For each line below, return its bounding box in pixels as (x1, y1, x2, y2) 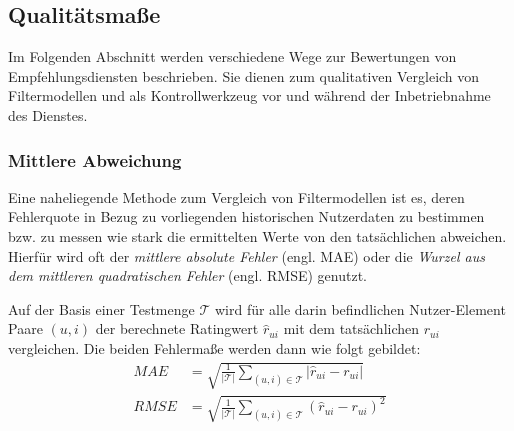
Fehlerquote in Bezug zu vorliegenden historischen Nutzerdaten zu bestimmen (8, 206, 485, 227)
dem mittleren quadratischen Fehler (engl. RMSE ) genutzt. (8, 265, 367, 286)
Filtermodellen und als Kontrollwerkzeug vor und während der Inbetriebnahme (8, 85, 491, 106)
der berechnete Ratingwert (95, 318, 259, 339)
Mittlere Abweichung (8, 147, 182, 172)
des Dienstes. (8, 104, 88, 125)
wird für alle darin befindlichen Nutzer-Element (214, 298, 506, 319)
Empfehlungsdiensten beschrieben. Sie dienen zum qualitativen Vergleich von (8, 65, 480, 86)
